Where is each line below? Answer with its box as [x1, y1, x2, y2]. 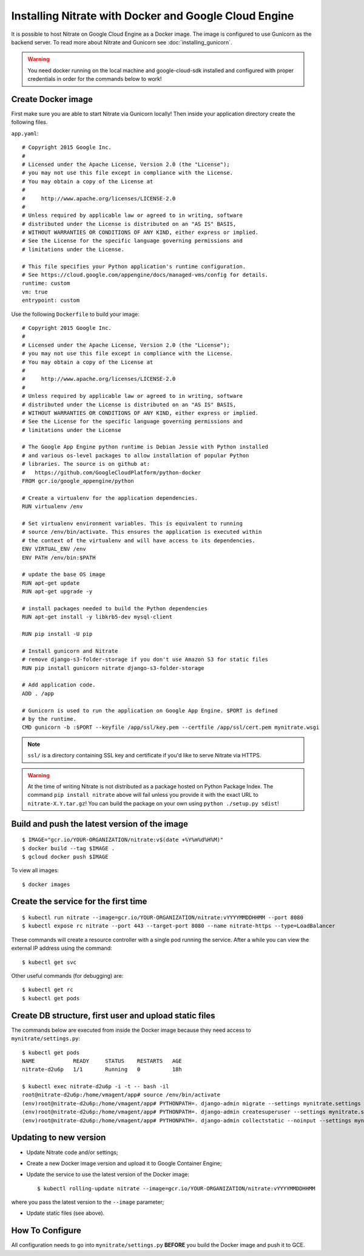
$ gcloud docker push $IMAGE [22, 853, 109, 860]
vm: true [22, 288, 48, 295]
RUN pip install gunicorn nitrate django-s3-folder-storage [22, 664, 204, 671]
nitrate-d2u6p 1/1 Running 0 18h [22, 1066, 182, 1073]
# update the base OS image [22, 571, 106, 578]
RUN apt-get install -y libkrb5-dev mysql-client [22, 613, 173, 621]
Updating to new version [11, 1133, 106, 1143]
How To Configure [11, 1226, 81, 1236]
